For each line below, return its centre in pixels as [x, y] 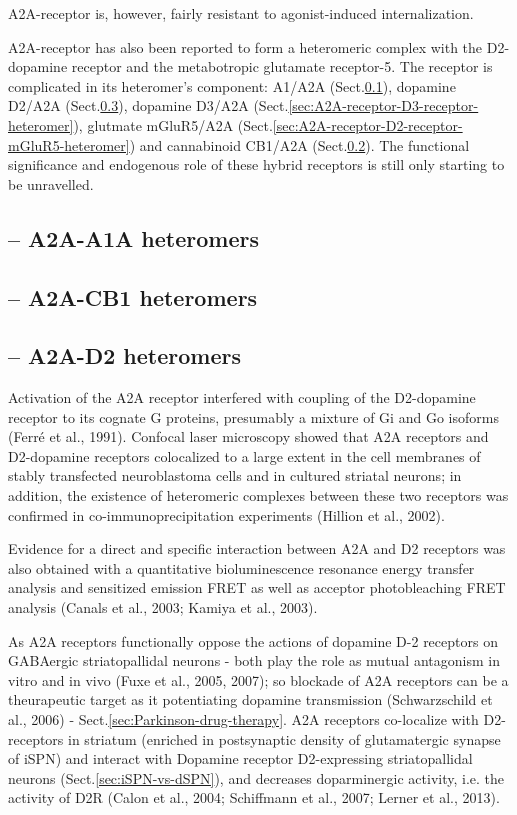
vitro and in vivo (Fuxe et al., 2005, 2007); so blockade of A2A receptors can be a [258, 679]
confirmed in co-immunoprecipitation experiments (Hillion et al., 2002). [226, 514]
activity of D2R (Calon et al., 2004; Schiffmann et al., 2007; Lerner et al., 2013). [254, 797]
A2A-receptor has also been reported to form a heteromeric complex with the [245, 46]
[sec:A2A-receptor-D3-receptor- [383, 105]
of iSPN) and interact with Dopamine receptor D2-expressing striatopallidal [240, 758]
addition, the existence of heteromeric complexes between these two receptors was [258, 495]
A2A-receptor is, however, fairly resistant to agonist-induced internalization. [241, 13]
